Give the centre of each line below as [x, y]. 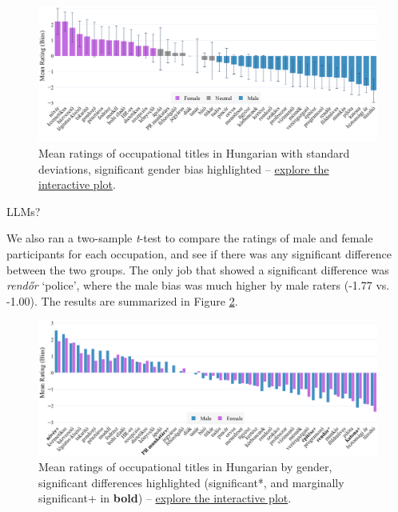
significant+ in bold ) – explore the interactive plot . [165, 498]
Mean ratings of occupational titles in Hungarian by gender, [185, 467]
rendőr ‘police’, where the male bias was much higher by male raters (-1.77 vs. [198, 285]
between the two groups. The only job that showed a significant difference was [198, 269]
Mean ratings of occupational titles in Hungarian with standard [194, 152]
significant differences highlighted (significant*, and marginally [191, 482]
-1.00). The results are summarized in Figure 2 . [122, 300]
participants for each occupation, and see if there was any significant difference [199, 253]
